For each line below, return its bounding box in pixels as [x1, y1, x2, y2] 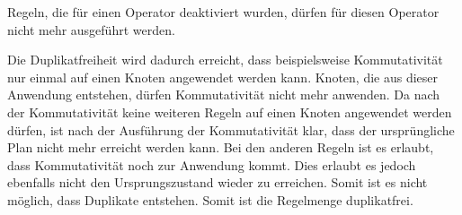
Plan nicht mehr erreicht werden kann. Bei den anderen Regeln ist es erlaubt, [7, 138, 434, 157]
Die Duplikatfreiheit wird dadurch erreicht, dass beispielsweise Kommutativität [7, 50, 443, 69]
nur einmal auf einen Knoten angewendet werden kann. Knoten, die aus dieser [7, 67, 439, 86]
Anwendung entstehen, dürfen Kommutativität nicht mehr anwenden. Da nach [7, 85, 440, 104]
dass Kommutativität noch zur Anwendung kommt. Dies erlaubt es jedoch [7, 155, 416, 174]
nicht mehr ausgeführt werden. [7, 20, 175, 39]
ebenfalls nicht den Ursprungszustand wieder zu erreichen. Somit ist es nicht [7, 173, 428, 192]
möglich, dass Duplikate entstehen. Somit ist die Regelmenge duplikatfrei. [7, 190, 413, 209]
